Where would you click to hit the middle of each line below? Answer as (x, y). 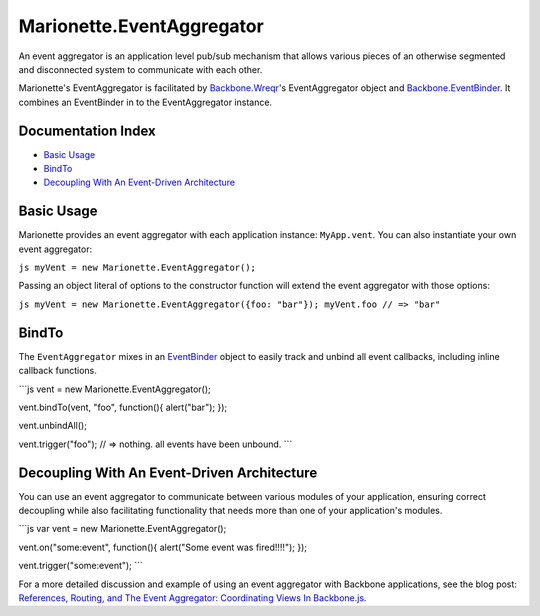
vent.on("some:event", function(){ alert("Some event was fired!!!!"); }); (162, 547)
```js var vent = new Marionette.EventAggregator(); (122, 529)
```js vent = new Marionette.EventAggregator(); (114, 389)
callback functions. (57, 371)
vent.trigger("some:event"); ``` (81, 566)
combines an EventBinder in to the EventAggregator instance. (145, 102)
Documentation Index (87, 130)
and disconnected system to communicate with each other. (140, 69)
